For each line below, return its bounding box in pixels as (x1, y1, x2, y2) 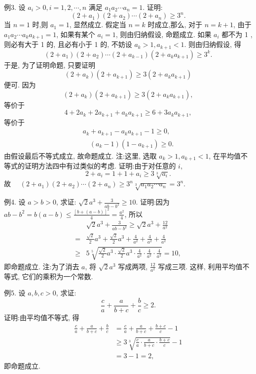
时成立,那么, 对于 (147, 19, 202, 30)
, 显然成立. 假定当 (69, 19, 126, 30)
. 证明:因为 (136, 197, 170, 207)
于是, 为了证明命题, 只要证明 (4, 59, 96, 70)
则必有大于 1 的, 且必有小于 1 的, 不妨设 (4, 39, 132, 49)
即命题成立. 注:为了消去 (4, 261, 79, 271)
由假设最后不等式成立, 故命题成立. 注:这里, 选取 (4, 150, 157, 161)
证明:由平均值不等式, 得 (4, 312, 79, 322)
